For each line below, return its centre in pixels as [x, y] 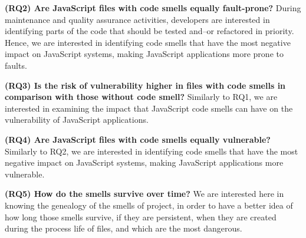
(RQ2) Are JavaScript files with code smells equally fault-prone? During [153, 8]
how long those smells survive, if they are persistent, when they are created [141, 217]
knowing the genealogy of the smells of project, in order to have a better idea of [149, 205]
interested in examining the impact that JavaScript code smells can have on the [149, 108]
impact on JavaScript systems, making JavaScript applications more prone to [144, 54]
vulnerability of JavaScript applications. [77, 120]
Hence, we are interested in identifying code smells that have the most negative [148, 42]
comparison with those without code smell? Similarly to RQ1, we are [141, 97]
